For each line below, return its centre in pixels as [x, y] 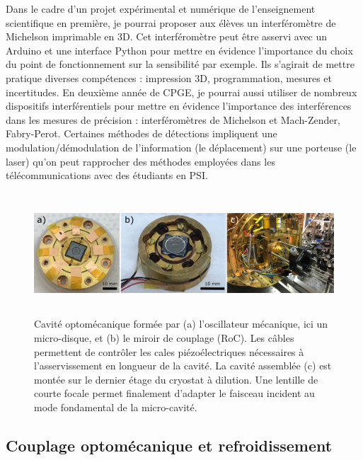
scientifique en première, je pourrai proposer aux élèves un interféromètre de [171, 22]
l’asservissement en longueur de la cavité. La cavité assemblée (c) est [183, 366]
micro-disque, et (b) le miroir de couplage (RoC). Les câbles [164, 337]
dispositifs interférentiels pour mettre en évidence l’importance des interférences [179, 106]
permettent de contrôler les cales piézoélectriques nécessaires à [169, 351]
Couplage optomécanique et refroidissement [169, 445]
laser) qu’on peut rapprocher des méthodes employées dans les [140, 161]
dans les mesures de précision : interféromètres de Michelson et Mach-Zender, [173, 119]
